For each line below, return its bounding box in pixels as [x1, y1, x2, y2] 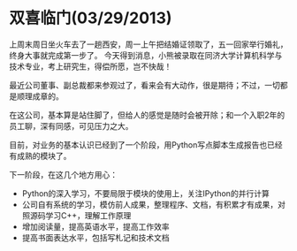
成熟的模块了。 [16, 150, 72, 161]
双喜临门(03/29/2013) [9, 8, 172, 28]
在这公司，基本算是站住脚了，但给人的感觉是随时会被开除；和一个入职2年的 [9, 110, 286, 120]
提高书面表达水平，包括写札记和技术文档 [21, 232, 170, 243]
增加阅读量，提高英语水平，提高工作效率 [21, 221, 170, 232]
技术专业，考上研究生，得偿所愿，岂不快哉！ [9, 61, 172, 72]
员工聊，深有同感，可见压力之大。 [9, 120, 133, 131]
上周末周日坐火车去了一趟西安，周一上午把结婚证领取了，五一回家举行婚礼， [9, 39, 288, 49]
